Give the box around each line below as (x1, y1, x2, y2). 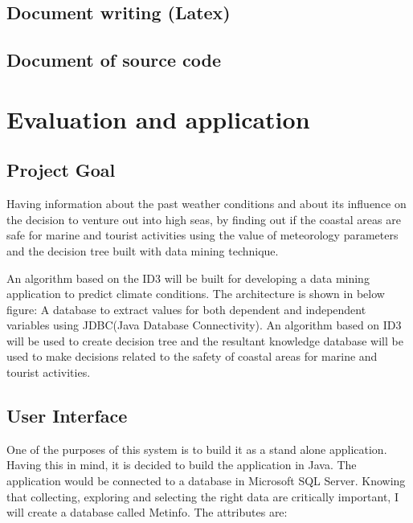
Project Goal (6, 157, 116, 182)
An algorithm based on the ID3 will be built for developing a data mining (6, 269, 370, 286)
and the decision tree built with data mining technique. (6, 242, 279, 259)
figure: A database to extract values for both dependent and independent (6, 300, 366, 317)
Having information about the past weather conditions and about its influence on (6, 195, 407, 212)
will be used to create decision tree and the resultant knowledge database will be (6, 332, 403, 349)
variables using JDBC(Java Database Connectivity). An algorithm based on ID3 (6, 317, 402, 333)
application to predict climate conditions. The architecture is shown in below (6, 285, 385, 302)
